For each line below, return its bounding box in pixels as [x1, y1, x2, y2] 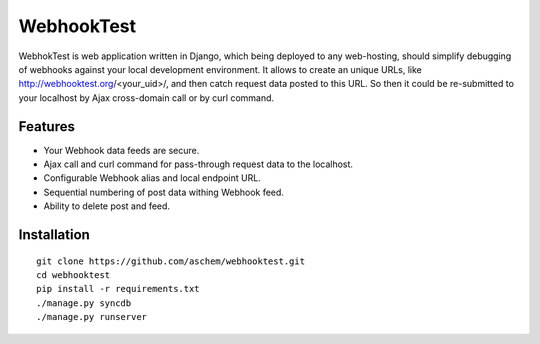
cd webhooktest [36, 269, 111, 280]
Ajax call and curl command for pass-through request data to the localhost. [43, 158, 354, 170]
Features [18, 118, 75, 135]
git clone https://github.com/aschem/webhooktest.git [36, 255, 305, 267]
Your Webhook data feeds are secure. [43, 144, 200, 156]
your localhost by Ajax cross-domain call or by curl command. [18, 91, 275, 104]
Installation [18, 226, 90, 243]
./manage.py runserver [36, 311, 148, 323]
